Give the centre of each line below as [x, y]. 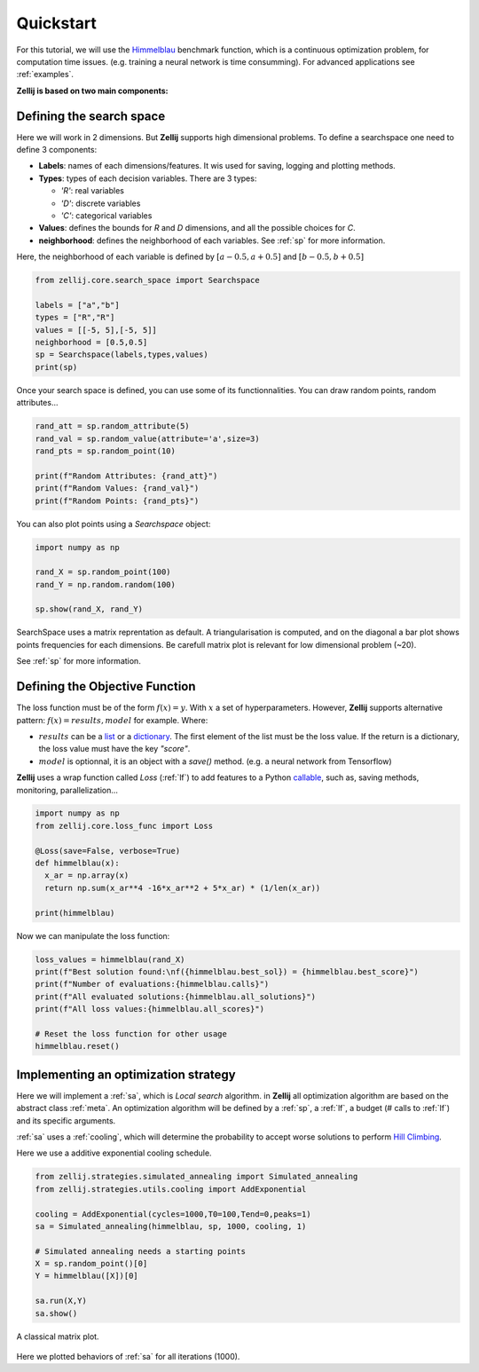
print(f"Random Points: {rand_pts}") [117, 501]
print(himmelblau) [75, 913]
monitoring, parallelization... [67, 790]
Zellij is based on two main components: [92, 91]
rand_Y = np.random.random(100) [106, 584]
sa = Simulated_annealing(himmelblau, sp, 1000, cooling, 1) [171, 1226]
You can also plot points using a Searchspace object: [114, 524]
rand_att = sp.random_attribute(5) [112, 426]
